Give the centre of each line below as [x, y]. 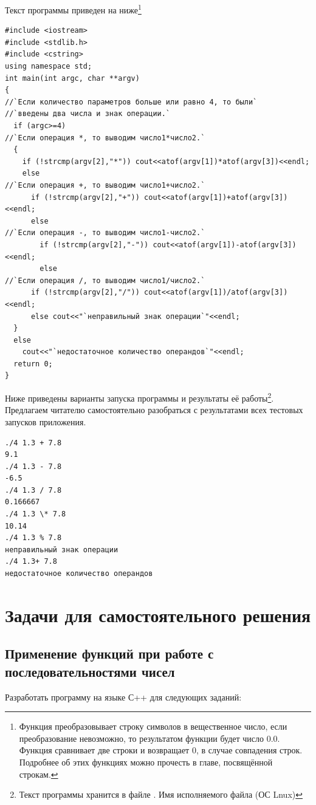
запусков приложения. [46, 421]
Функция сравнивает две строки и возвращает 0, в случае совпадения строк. [161, 750]
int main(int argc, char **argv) [72, 78]
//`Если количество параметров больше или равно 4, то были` [131, 102]
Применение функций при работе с [109, 653]
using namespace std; [49, 67]
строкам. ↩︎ [39, 774]
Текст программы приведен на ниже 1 [73, 9]
